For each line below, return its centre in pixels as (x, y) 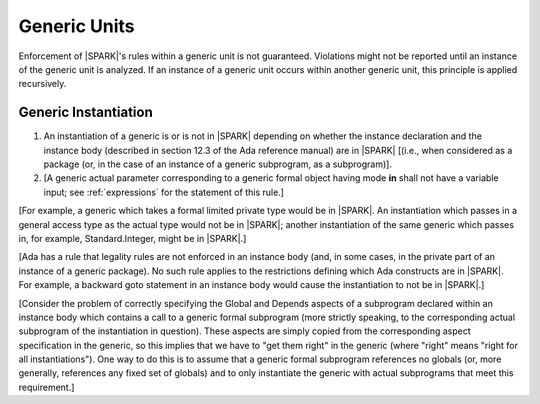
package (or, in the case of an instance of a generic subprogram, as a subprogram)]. (217, 164)
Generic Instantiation (86, 112)
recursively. (42, 84)
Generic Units (76, 26)
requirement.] (46, 387)
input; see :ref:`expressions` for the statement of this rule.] (164, 192)
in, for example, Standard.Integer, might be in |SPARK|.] (132, 238)
